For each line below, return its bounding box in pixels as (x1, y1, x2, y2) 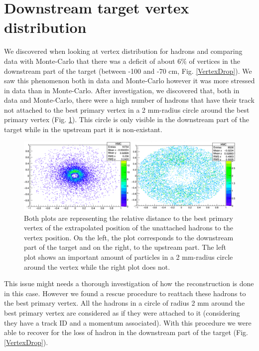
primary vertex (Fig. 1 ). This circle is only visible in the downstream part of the (4, 114, 249, 125)
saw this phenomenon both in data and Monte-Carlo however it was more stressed (4, 75, 255, 86)
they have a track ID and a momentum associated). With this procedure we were (4, 317, 252, 328)
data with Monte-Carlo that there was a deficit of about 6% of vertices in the (4, 55, 240, 66)
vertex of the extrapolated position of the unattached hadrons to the (24, 222, 233, 233)
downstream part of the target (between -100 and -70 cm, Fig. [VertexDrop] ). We (4, 65, 252, 76)
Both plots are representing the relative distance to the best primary (24, 212, 233, 223)
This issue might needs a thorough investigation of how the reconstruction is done (4, 278, 254, 289)
